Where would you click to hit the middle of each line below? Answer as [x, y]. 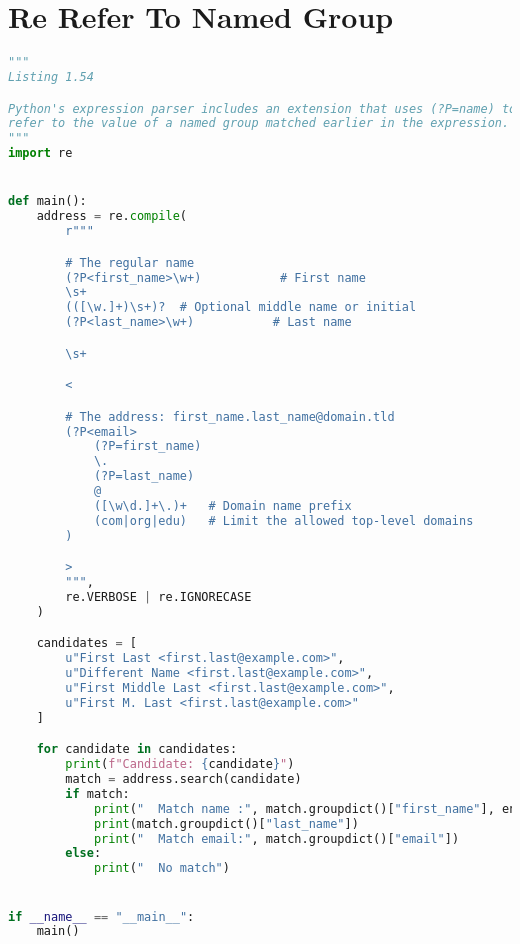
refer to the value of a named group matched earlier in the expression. [259, 123]
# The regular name [130, 262]
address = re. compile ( [112, 216]
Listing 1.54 [51, 77]
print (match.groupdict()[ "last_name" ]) [226, 823]
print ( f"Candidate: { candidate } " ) [180, 764]
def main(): [47, 201]
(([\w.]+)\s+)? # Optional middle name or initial [241, 307]
